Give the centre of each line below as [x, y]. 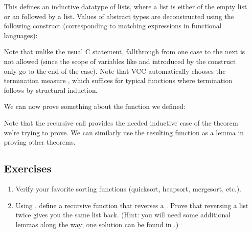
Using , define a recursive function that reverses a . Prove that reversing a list [132, 205]
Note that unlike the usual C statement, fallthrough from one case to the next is [125, 52]
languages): [21, 35]
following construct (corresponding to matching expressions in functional [113, 26]
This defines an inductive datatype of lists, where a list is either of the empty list [126, 6]
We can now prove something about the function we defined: [95, 106]
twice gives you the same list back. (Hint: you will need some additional [123, 215]
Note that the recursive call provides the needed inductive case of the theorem [121, 122]
